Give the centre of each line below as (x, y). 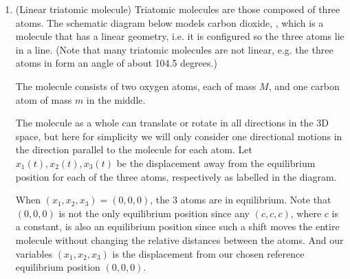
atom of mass (44, 99)
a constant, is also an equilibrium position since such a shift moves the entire (177, 226)
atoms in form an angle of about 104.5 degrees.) (116, 63)
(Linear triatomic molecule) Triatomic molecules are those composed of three (178, 9)
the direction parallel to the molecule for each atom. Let (134, 149)
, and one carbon (304, 86)
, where (306, 213)
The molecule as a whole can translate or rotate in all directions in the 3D (172, 123)
